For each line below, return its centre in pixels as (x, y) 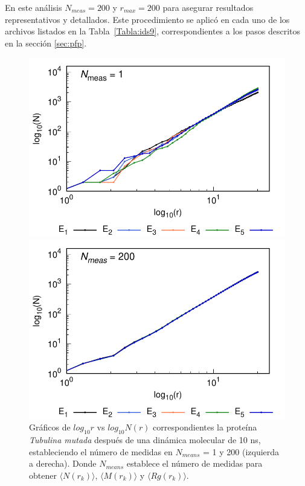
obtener (43, 475)
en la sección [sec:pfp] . (46, 43)
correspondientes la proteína (205, 427)
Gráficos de (50, 427)
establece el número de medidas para (194, 463)
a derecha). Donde (63, 463)
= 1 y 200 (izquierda (241, 451)
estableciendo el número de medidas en (101, 451)
